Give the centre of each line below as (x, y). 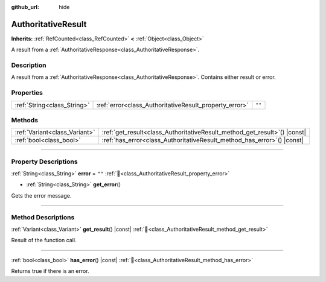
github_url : (25, 7)
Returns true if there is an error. (50, 271)
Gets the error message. (41, 195)
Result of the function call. (44, 240)
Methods (25, 120)
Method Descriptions (43, 217)
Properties (27, 93)
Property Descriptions (44, 161)
